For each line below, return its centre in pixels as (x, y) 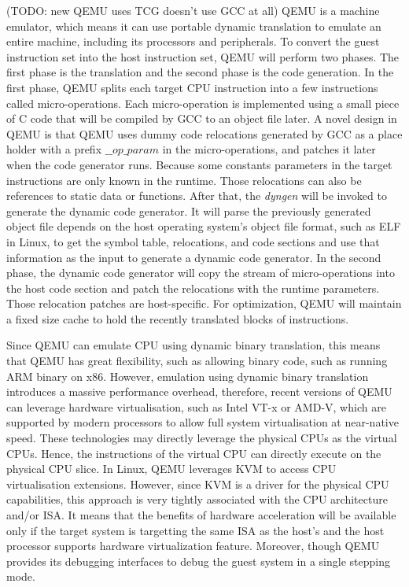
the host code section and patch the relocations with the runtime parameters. (193, 288)
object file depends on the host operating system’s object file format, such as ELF (204, 226)
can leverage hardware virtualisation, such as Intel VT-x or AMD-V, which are (196, 406)
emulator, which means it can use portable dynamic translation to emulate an (194, 26)
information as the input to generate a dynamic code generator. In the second (194, 257)
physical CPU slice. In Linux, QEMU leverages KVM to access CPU (171, 469)
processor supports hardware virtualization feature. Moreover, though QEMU (193, 546)
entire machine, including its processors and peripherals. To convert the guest (193, 41)
